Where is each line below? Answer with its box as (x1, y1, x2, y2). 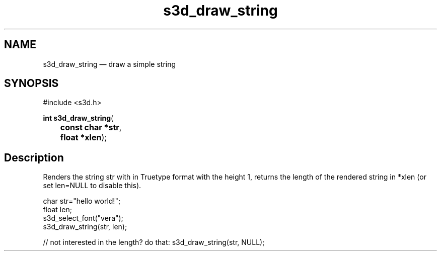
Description (4, 151, 64, 164)
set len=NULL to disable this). (43, 181, 141, 190)
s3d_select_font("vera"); (43, 214, 123, 223)
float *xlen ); (60, 132, 107, 143)
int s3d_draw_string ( (43, 114, 114, 123)
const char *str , (60, 122, 122, 133)
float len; (43, 205, 72, 214)
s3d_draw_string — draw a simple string (43, 59, 176, 68)
